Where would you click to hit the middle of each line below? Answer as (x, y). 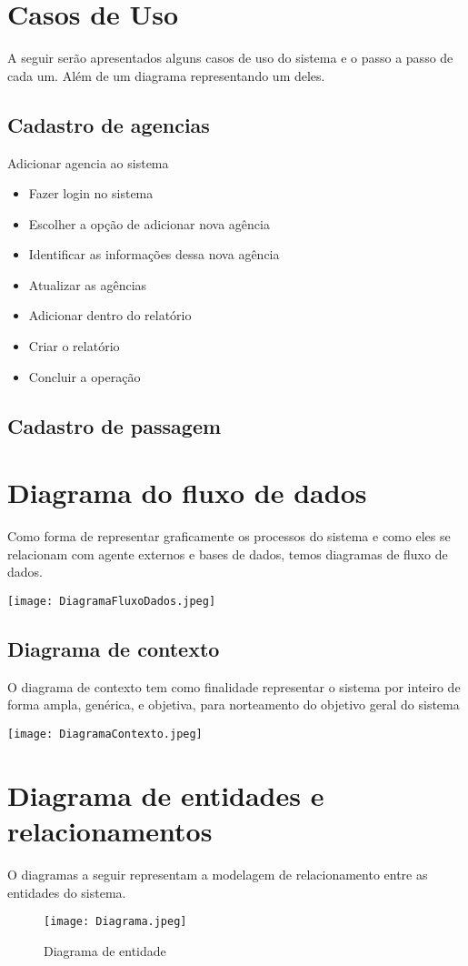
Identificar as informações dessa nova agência (154, 254)
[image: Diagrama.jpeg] (115, 922)
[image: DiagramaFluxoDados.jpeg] (112, 601)
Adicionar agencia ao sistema (88, 162)
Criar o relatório (74, 346)
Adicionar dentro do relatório (110, 315)
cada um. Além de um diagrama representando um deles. (166, 75)
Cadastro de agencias (109, 124)
